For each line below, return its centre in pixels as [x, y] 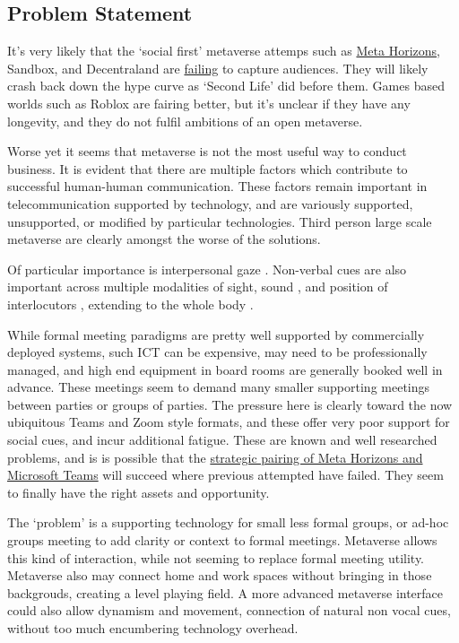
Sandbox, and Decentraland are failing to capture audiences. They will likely [218, 68]
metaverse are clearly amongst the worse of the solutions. [164, 239]
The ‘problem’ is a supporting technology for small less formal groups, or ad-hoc [228, 522]
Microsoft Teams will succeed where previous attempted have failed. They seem [225, 475]
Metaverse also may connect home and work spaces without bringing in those [220, 575]
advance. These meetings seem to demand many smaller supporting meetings [219, 387]
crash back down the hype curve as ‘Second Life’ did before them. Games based [226, 86]
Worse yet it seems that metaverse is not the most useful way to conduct [207, 151]
